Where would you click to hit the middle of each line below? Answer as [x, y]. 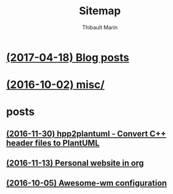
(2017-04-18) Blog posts [68, 57]
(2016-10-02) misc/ [56, 85]
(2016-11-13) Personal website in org [75, 163]
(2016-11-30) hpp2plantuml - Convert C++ [86, 134]
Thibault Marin [100, 27]
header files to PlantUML [53, 143]
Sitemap [100, 11]
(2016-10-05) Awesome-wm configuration [87, 183]
